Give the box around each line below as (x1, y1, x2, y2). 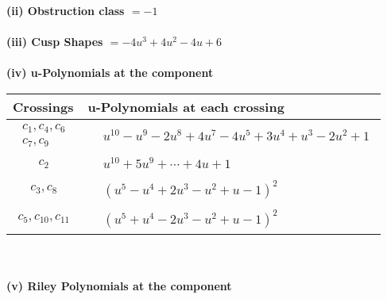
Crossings (13, 97, 74, 116)
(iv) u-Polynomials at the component (6, 64, 214, 81)
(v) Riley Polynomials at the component (6, 278, 232, 294)
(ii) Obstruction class (6, 2, 125, 18)
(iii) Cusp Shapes (6, 33, 103, 50)
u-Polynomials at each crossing (87, 97, 284, 116)
